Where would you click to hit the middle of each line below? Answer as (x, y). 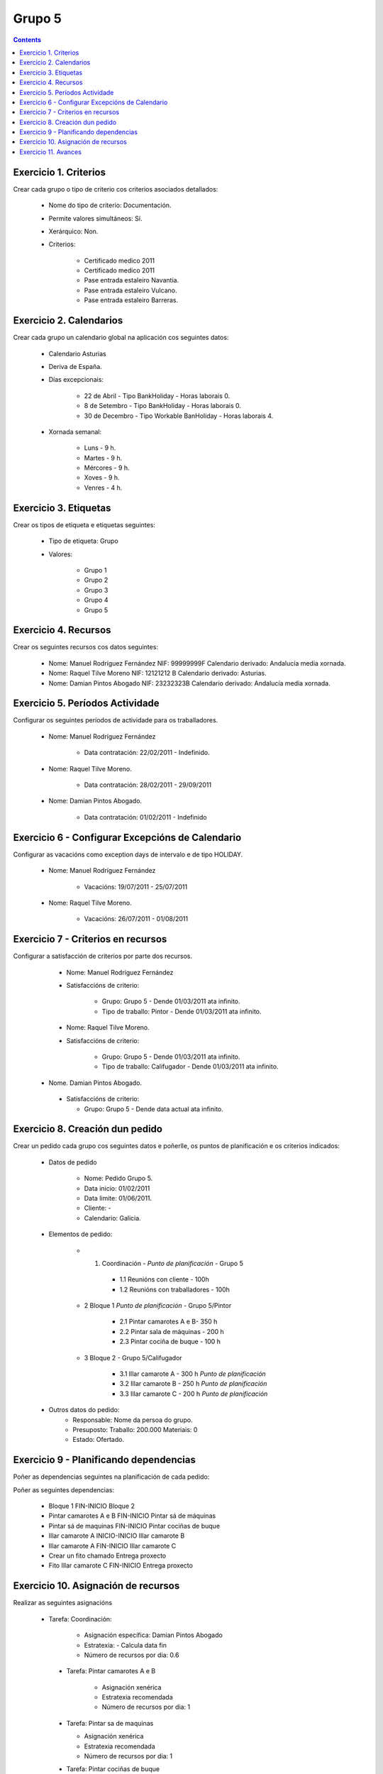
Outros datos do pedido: (84, 1410)
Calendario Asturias (77, 353)
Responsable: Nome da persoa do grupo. (133, 1420)
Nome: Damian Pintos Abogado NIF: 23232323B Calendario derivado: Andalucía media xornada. (189, 683)
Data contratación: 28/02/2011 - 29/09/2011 (148, 785)
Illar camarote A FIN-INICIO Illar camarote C (112, 1546)
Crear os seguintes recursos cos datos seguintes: (86, 647)
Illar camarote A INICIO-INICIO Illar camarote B (117, 1536)
